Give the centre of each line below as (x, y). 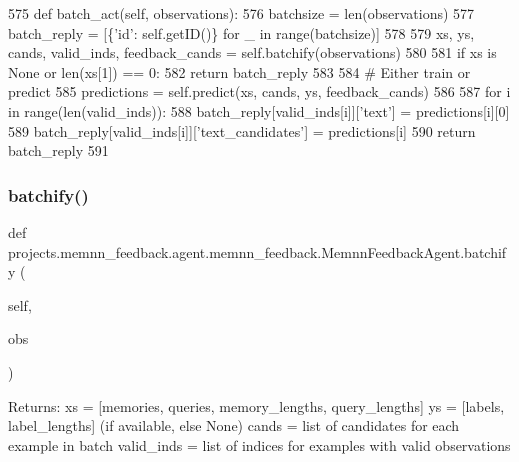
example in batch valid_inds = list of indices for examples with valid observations (259, 444)
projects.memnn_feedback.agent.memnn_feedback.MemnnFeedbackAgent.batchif (257, 251)
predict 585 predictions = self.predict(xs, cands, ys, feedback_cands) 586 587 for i (259, 91)
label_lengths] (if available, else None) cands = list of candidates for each (234, 425)
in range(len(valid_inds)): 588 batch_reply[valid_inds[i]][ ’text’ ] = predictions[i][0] (259, 110)
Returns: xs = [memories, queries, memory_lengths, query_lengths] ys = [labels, (256, 405)
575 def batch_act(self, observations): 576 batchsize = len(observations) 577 (241, 13)
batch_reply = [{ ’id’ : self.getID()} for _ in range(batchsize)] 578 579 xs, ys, (241, 32)
